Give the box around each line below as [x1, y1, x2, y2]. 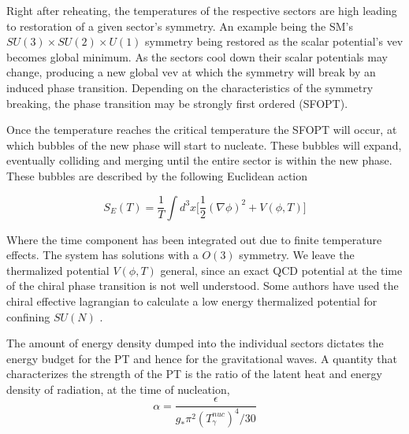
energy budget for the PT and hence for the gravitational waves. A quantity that [6, 350, 397, 366]
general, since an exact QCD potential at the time [160, 262, 403, 278]
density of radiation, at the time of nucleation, [6, 380, 230, 397]
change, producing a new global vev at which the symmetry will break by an [6, 64, 376, 80]
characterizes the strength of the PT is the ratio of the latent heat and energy [6, 365, 382, 382]
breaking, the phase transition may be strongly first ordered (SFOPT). [6, 95, 348, 111]
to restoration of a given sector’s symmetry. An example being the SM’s [6, 17, 353, 34]
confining [6, 308, 50, 325]
